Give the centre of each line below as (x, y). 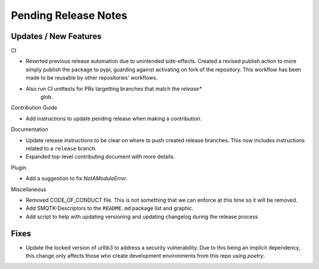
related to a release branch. (61, 148)
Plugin (19, 168)
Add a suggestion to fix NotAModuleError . (77, 178)
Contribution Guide (34, 108)
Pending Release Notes (69, 15)
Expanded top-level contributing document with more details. (100, 157)
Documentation (30, 129)
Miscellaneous (29, 189)
